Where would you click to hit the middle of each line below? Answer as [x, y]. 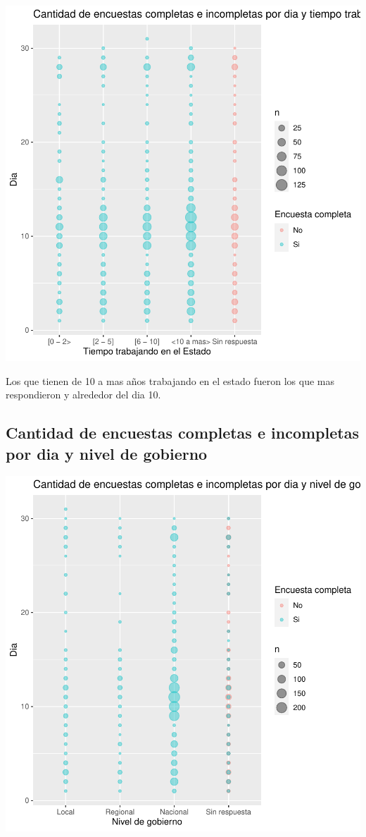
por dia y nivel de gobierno [107, 453]
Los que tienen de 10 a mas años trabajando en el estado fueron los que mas [170, 380]
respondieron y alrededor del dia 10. [83, 395]
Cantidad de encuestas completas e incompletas [182, 433]
